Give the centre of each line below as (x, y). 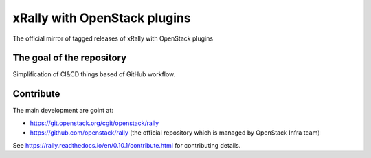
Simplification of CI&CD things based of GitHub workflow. (94, 74)
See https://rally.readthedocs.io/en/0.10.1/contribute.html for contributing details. (127, 145)
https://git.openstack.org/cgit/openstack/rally (94, 123)
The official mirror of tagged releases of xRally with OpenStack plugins (113, 38)
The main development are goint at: (63, 111)
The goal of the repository (70, 58)
